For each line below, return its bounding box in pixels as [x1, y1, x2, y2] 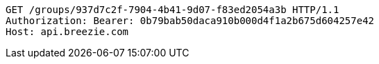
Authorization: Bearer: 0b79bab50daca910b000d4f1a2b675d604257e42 [6, 15, 375, 26]
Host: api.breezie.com [6, 26, 129, 37]
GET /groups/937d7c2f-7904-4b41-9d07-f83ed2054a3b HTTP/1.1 [6, 4, 339, 15]
